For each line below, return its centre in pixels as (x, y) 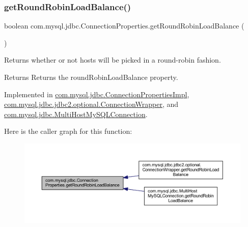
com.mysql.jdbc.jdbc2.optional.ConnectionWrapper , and (91, 104)
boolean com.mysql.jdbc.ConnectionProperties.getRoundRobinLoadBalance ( (124, 26)
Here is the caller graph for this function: (68, 131)
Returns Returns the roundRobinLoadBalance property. (91, 77)
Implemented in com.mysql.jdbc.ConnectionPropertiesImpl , (97, 94)
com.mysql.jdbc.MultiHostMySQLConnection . (76, 114)
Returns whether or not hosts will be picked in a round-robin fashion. (113, 60)
